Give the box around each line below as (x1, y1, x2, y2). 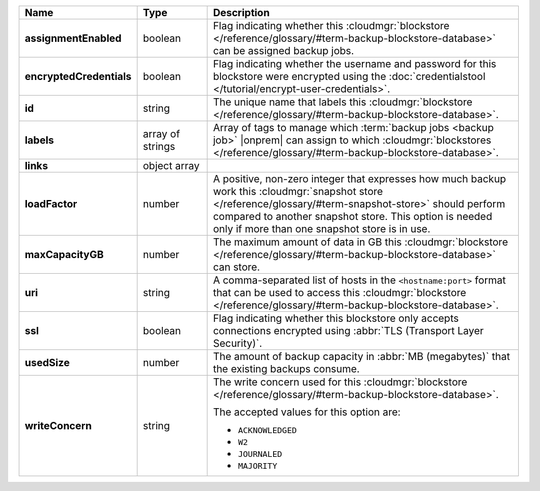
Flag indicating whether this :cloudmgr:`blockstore (212, 19, 450, 32)
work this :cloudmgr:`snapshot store (212, 185, 384, 198)
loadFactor (24, 197, 78, 210)
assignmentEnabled (24, 31, 122, 45)
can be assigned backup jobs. (212, 44, 355, 57)
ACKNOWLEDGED (237, 425, 297, 435)
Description (212, 6, 270, 19)
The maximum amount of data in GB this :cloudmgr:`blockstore (212, 235, 509, 249)
